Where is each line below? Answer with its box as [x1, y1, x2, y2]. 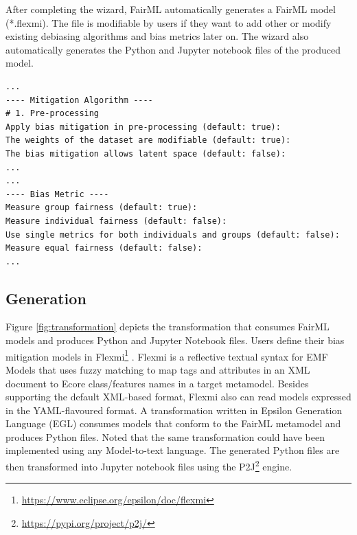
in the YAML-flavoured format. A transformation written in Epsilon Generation [5, 402, 343, 417]
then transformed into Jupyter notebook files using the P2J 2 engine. [5, 457, 292, 473]
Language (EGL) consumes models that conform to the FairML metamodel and [5, 416, 341, 431]
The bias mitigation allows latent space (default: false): [5, 148, 286, 159]
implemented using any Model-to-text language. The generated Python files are [5, 443, 340, 457]
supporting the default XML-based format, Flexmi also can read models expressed [5, 389, 352, 404]
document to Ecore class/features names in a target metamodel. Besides [5, 376, 309, 390]
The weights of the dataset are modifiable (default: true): [5, 135, 291, 146]
